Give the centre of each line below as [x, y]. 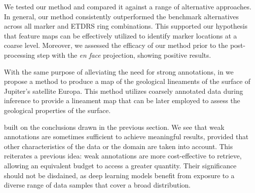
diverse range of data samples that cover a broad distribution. [97, 185]
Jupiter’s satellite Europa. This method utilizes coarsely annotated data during [124, 91]
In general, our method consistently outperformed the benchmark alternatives [122, 16]
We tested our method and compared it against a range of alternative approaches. [128, 6]
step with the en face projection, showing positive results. [124, 55]
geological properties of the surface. [57, 110]
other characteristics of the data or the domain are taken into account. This [118, 146]
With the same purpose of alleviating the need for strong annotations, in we [119, 71]
